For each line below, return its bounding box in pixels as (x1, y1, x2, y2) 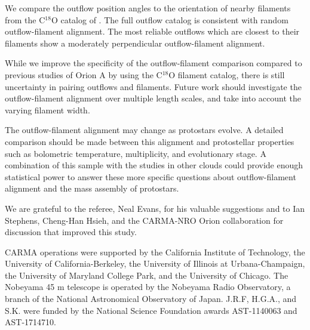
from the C (5, 13, 45, 26)
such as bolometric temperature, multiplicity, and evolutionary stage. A (5, 147, 266, 159)
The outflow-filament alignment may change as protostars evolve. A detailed (5, 124, 284, 136)
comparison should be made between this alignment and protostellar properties (5, 135, 294, 147)
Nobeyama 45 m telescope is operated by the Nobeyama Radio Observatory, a (5, 280, 291, 293)
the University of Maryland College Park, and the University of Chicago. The (5, 269, 288, 281)
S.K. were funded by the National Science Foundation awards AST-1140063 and (5, 304, 297, 316)
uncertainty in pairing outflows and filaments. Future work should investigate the (5, 80, 302, 92)
